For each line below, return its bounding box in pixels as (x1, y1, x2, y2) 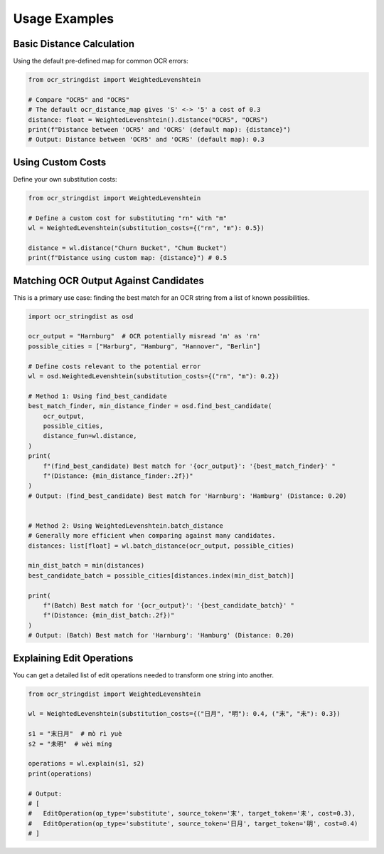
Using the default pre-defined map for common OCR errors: (13, 57, 188, 66)
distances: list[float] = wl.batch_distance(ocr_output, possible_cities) (28, 541, 295, 550)
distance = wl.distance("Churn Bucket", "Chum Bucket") (28, 244, 228, 252)
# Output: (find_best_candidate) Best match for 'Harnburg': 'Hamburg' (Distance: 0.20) (28, 491, 348, 500)
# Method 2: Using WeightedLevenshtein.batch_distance (28, 521, 223, 530)
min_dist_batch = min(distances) (28, 561, 145, 570)
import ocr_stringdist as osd (28, 312, 134, 321)
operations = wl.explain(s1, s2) (28, 759, 145, 768)
